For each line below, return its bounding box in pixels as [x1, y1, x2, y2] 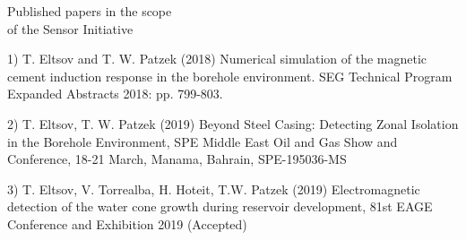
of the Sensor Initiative [7, 19, 134, 38]
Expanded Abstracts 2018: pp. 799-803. [7, 84, 223, 103]
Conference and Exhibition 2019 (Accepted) [7, 214, 247, 233]
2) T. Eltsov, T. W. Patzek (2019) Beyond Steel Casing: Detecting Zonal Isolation [7, 114, 459, 133]
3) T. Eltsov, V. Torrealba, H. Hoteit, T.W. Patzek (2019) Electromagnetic [7, 179, 420, 198]
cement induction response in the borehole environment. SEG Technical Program [7, 66, 453, 85]
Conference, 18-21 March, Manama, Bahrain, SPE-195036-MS [7, 150, 347, 168]
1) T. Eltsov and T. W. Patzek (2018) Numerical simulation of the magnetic [7, 49, 427, 68]
